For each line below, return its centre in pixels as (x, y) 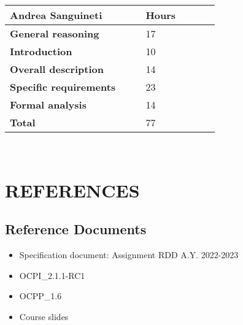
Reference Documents (76, 229)
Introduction (41, 51)
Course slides (44, 316)
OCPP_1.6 (40, 296)
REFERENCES (72, 190)
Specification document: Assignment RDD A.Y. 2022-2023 (129, 255)
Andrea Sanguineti (56, 15)
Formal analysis (48, 105)
